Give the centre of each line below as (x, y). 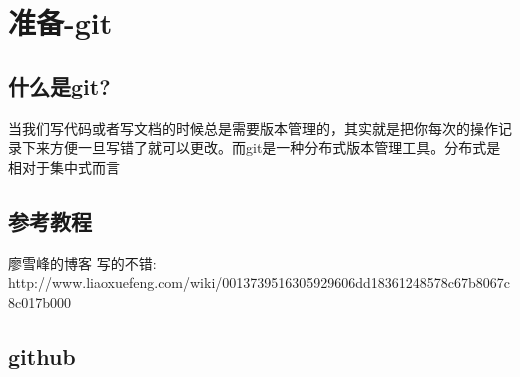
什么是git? (59, 85)
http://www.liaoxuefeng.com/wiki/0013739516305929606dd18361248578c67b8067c (259, 282)
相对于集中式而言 (64, 166)
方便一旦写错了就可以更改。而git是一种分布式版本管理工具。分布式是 (275, 147)
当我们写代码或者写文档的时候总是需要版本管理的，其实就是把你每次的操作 (253, 127)
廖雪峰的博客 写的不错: (82, 262)
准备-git (60, 22)
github (42, 355)
